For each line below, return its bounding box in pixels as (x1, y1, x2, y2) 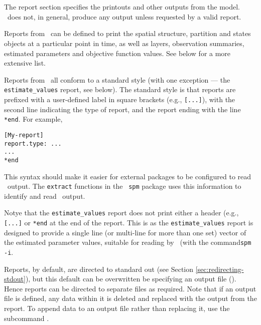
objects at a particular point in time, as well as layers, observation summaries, (4, 38, 244, 48)
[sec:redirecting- (195, 263, 244, 274)
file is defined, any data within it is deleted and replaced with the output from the (4, 293, 257, 303)
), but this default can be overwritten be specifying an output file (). (25, 273, 236, 284)
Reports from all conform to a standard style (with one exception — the (4, 74, 230, 85)
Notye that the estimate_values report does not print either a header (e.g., (4, 207, 239, 218)
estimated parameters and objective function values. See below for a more (4, 48, 231, 58)
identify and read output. (4, 190, 85, 201)
